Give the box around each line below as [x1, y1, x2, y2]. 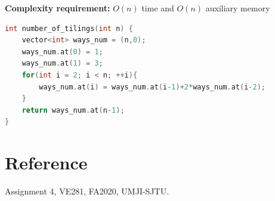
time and [141, 2, 174, 14]
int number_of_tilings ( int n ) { [5, 24, 133, 33]
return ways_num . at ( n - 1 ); [21, 106, 125, 115]
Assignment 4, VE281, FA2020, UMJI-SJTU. [5, 185, 169, 197]
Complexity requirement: [5, 2, 110, 14]
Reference [5, 150, 88, 175]
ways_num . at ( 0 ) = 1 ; [21, 47, 103, 56]
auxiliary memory [205, 2, 270, 14]
